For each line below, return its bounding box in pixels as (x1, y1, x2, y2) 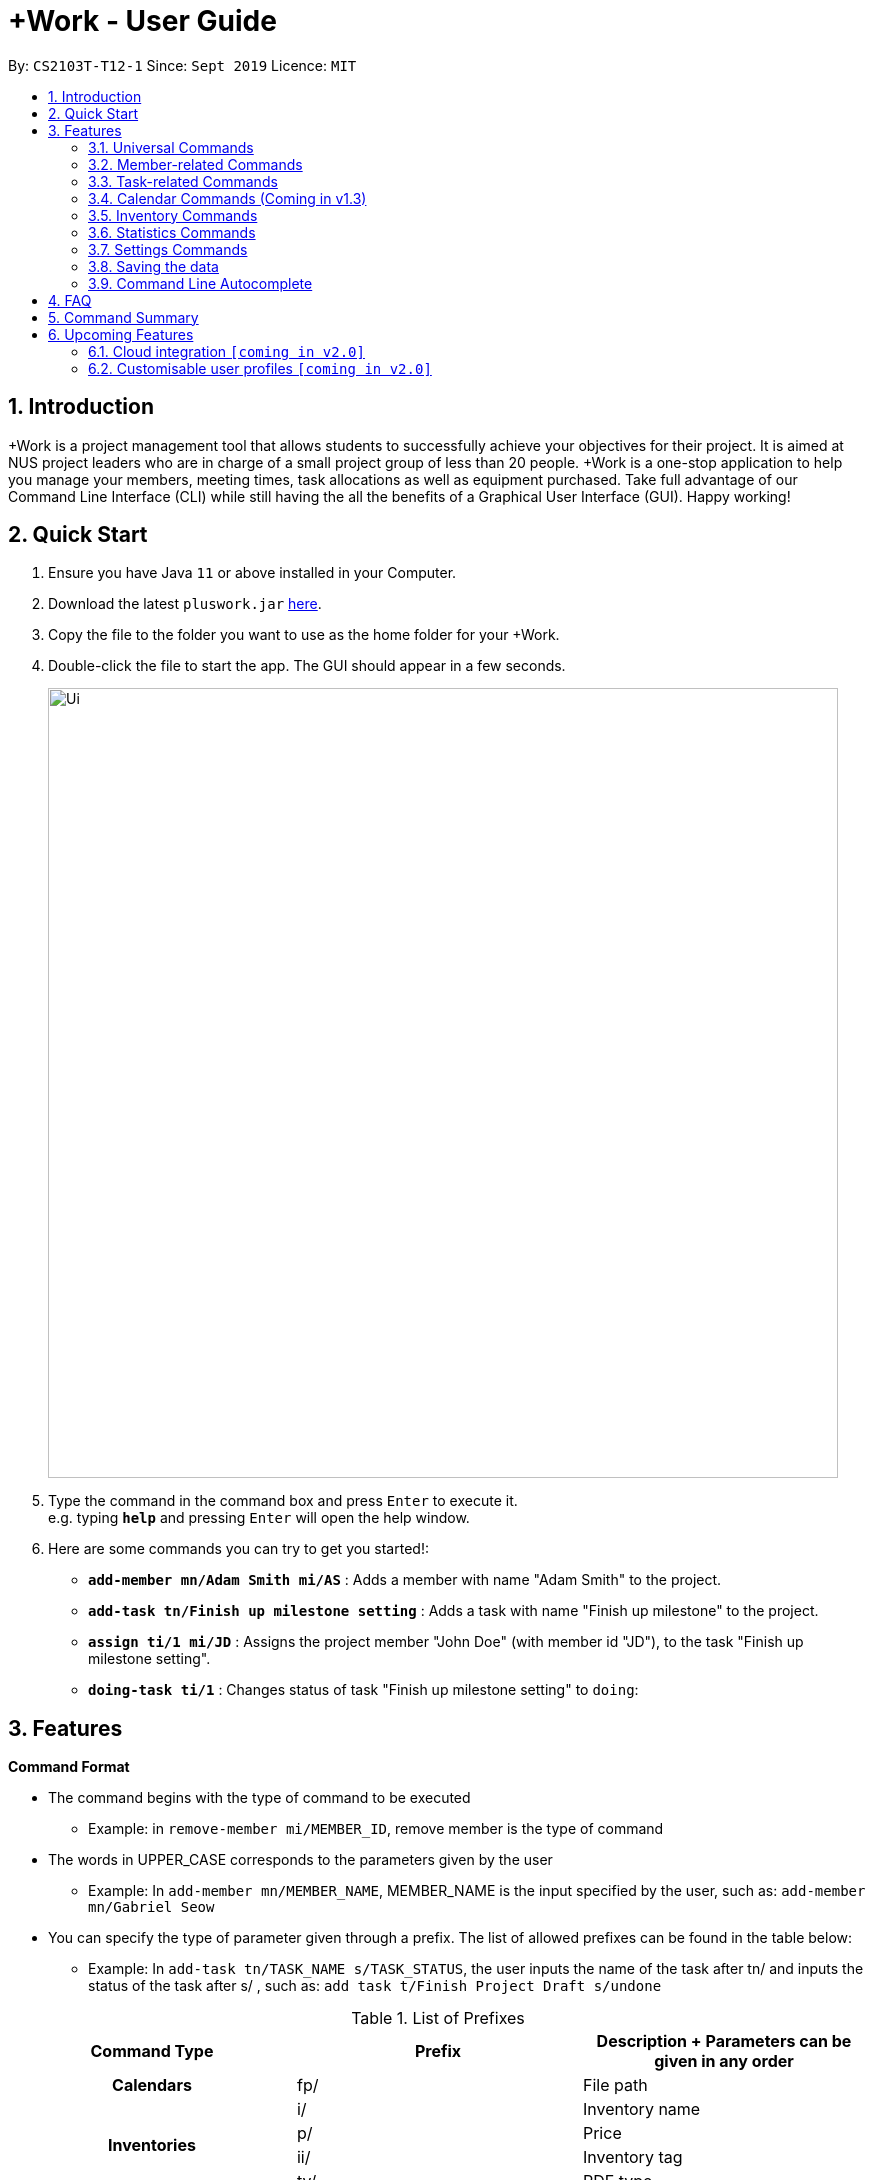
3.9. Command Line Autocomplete (88, 274, 313, 292)
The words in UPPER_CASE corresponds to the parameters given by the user (48, 1851, 553, 1869)
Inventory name (582, 2099, 701, 2120)
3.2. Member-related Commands (88, 155, 303, 173)
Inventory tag (582, 2147, 683, 2168)
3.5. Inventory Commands (88, 206, 258, 224)
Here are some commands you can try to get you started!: (48, 1540, 429, 1558)
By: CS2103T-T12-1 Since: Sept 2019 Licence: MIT (8, 56, 357, 74)
